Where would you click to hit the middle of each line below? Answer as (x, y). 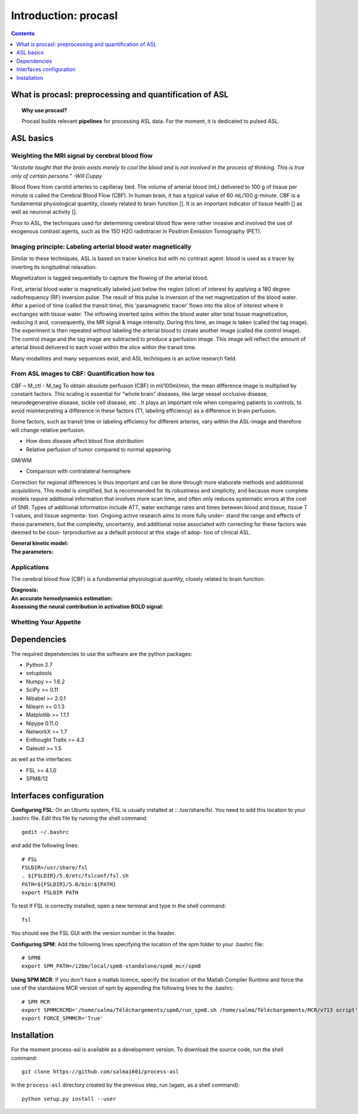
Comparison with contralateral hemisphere (78, 471)
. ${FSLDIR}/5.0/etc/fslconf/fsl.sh (75, 876)
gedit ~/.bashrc (45, 832)
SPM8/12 (37, 778)
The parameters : (32, 552)
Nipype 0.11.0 (42, 723)
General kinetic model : (40, 543)
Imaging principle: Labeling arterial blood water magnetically (101, 247)
